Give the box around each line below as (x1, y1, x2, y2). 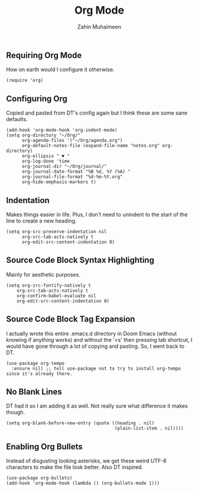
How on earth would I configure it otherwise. (6, 66, 115, 73)
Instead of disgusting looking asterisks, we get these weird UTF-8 (6, 458, 167, 465)
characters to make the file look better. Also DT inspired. (6, 464, 144, 471)
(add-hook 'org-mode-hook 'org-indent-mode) (6, 127, 118, 134)
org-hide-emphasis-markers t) (21, 179, 96, 185)
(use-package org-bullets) (6, 475, 73, 481)
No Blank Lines (6, 387, 62, 396)
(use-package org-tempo (6, 360, 65, 366)
